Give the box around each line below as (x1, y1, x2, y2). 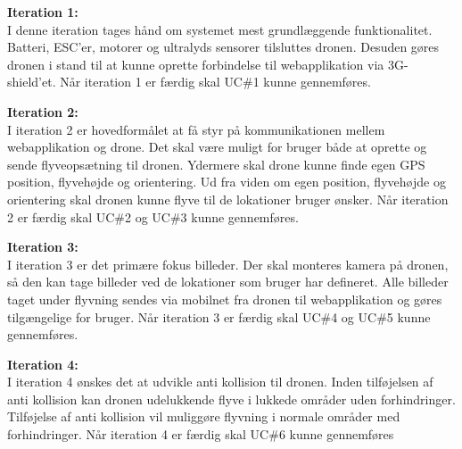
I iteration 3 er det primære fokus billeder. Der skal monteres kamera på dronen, (7, 254, 449, 273)
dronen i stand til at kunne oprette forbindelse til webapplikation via (7, 54, 384, 73)
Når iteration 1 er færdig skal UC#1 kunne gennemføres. (60, 72, 371, 91)
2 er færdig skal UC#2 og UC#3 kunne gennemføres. (7, 207, 299, 226)
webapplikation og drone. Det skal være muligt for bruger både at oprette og (7, 137, 427, 156)
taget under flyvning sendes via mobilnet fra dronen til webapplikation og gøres (7, 289, 442, 308)
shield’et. (7, 72, 56, 91)
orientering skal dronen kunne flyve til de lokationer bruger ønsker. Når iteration (7, 189, 449, 208)
